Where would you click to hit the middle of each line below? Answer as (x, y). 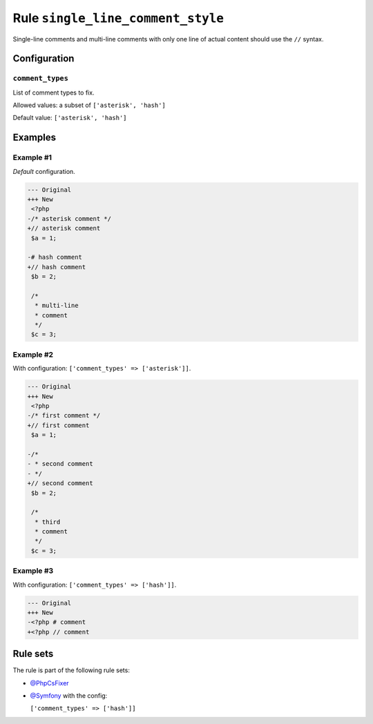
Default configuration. (44, 171)
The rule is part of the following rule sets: (71, 670)
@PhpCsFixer (49, 683)
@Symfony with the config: (69, 696)
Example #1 (32, 157)
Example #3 (33, 571)
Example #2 (33, 354)
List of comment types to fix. (54, 92)
